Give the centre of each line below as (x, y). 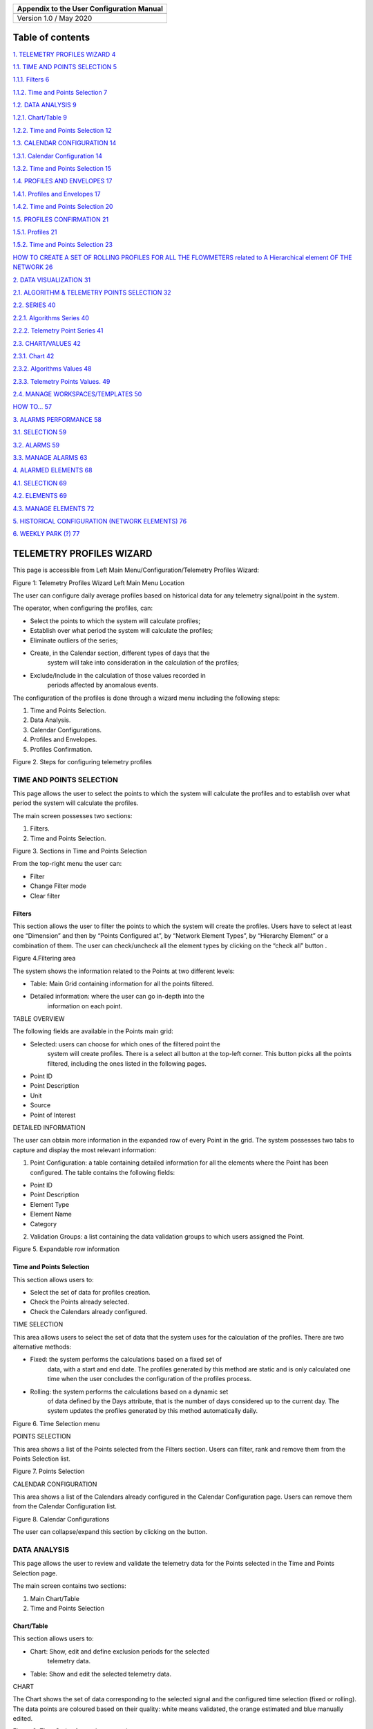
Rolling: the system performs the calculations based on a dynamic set (129, 1391)
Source (40, 1105)
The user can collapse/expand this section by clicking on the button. (110, 1532)
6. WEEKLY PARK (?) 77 (46, 534)
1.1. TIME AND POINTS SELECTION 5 (65, 66)
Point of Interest (53, 1115)
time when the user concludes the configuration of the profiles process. (150, 1379)
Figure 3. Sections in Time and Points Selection (80, 851)
